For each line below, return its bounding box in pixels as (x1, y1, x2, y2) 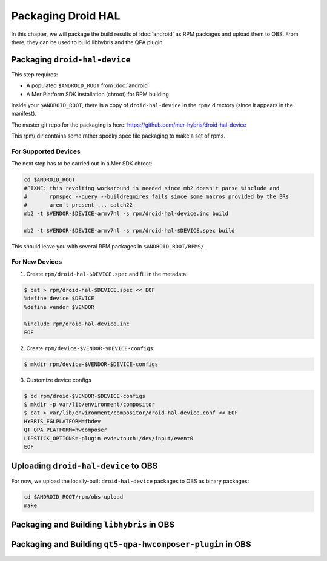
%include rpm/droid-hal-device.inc (24, 320, 130, 327)
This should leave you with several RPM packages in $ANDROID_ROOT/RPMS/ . (11, 242, 206, 250)
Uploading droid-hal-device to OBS (11, 461, 158, 471)
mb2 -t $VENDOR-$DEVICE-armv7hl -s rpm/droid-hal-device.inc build (24, 210, 229, 217)
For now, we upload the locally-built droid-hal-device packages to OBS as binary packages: (11, 477, 249, 485)
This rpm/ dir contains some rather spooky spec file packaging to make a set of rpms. (11, 132, 225, 139)
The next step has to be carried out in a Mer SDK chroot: (11, 160, 153, 167)
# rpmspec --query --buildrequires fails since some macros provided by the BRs (24, 193, 289, 200)
